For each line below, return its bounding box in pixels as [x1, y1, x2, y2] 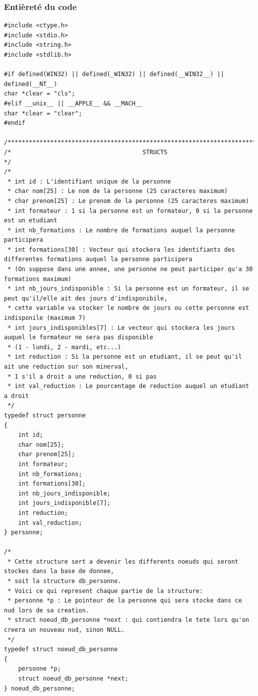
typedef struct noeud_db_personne [4, 646, 118, 653]
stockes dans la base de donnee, [4, 568, 114, 575]
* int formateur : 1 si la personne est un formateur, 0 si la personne [7, 207, 253, 214]
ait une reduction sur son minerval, [4, 363, 129, 370]
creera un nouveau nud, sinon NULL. [4, 626, 125, 634]
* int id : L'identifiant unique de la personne [7, 178, 171, 185]
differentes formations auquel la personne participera [4, 256, 193, 263]
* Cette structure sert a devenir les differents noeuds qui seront [7, 558, 239, 565]
